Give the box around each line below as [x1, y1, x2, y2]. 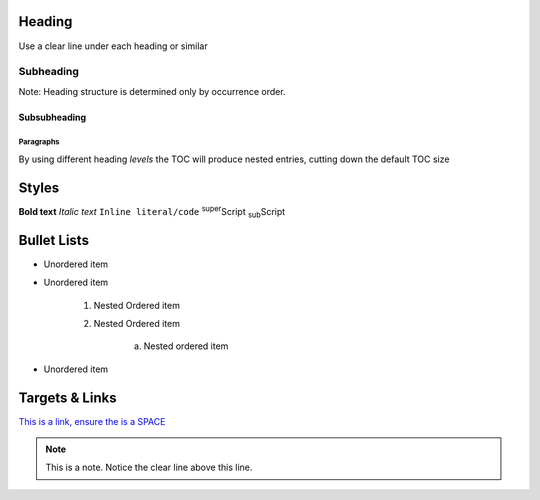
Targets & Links [18, 389, 117, 406]
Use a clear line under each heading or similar [18, 40, 209, 52]
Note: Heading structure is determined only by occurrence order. [18, 85, 286, 97]
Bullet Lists [18, 231, 90, 249]
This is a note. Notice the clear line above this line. [45, 461, 253, 474]
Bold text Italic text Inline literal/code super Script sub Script [18, 204, 286, 220]
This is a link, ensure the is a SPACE [18, 415, 166, 427]
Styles [18, 179, 60, 196]
